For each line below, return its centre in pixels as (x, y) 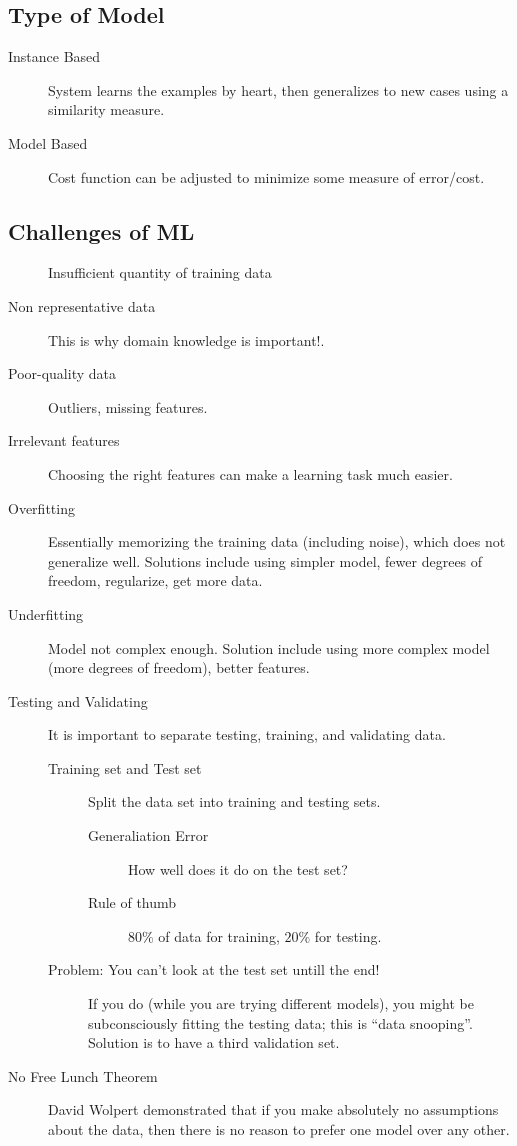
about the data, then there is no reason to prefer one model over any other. (279, 1129)
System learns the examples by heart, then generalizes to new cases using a (278, 89)
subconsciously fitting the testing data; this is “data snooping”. (280, 1022)
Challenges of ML (101, 230)
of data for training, (219, 935)
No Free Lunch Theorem (83, 1075)
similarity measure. (106, 109)
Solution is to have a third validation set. (214, 1042)
